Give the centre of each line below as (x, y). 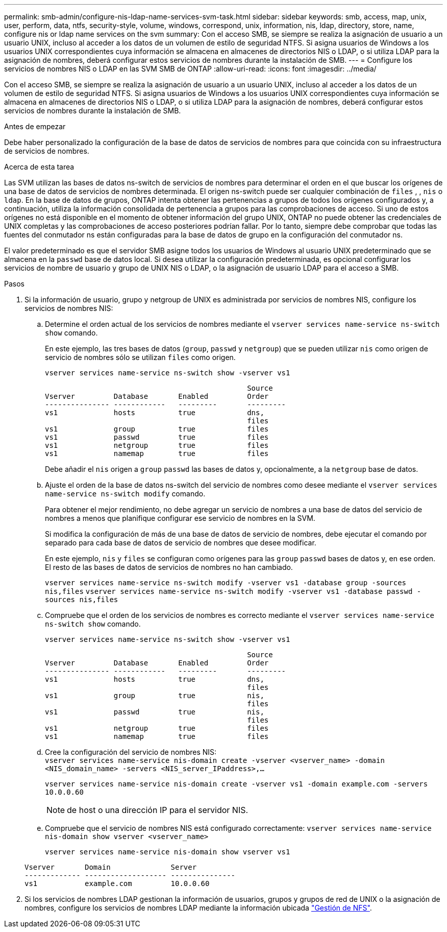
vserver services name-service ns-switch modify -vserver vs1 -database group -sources (226, 583)
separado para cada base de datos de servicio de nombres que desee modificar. (181, 543)
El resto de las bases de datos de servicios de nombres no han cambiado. (169, 567)
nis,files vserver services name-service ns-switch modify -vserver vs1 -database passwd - (233, 591)
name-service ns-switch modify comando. (125, 494)
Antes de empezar (35, 126)
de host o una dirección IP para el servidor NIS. (158, 810)
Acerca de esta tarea (39, 167)
